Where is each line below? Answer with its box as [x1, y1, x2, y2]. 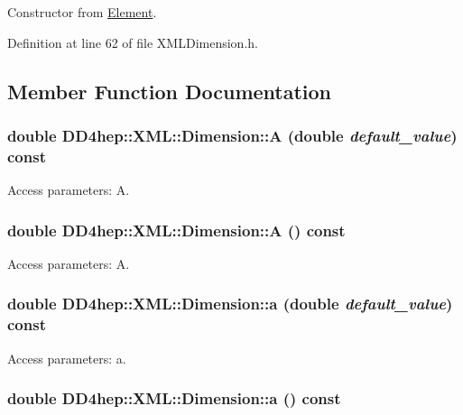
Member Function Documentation [7, 77, 332, 105]
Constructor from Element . [7, 3, 157, 21]
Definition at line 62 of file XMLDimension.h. [7, 32, 258, 51]
